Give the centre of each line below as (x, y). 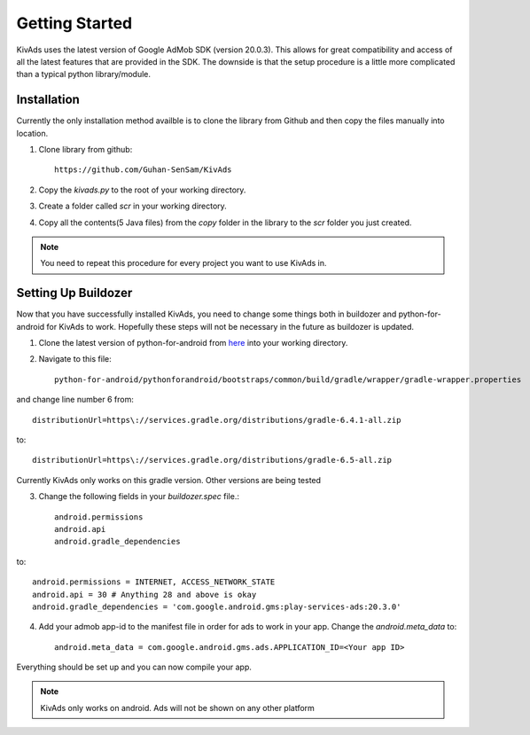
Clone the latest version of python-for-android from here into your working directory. (193, 343)
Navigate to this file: (75, 359)
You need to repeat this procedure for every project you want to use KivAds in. (183, 263)
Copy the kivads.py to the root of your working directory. (142, 190)
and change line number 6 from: (75, 400)
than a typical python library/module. (83, 74)
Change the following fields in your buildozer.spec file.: (139, 497)
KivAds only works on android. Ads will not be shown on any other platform (177, 708)
